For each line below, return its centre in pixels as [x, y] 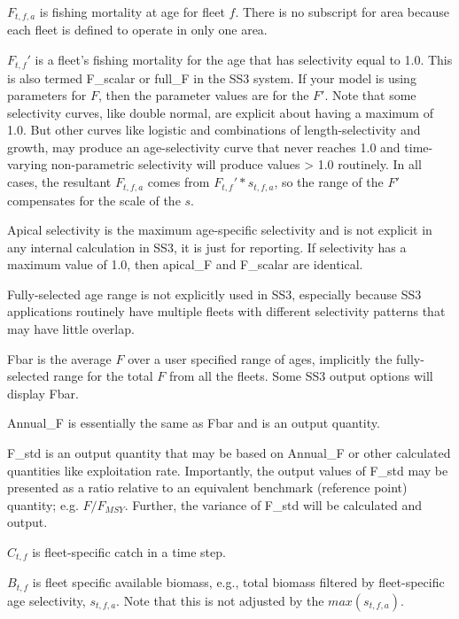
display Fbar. [43, 393]
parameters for [47, 95]
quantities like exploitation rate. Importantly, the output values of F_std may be [228, 470]
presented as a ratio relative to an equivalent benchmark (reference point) [207, 487]
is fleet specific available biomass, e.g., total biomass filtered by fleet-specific [238, 582]
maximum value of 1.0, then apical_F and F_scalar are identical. [185, 264]
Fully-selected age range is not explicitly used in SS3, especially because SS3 [214, 294]
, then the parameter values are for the [203, 95]
